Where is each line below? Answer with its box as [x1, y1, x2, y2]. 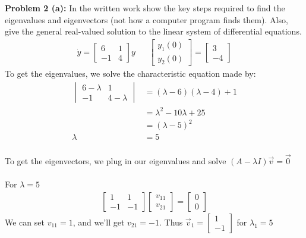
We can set [5, 215, 45, 228]
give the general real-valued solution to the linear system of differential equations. [5, 25, 302, 37]
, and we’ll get [72, 215, 125, 228]
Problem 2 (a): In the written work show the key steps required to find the [5, 2, 285, 14]
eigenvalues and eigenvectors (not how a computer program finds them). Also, [5, 13, 288, 26]
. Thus [159, 215, 183, 228]
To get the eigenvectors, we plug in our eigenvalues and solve [5, 155, 226, 167]
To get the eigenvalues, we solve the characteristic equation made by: [5, 67, 256, 80]
